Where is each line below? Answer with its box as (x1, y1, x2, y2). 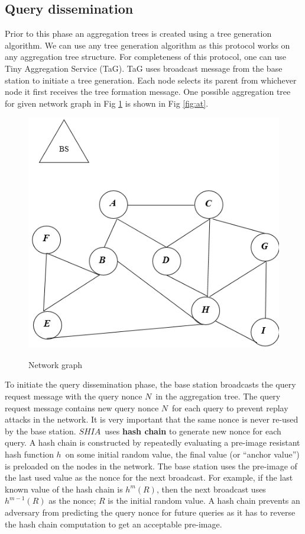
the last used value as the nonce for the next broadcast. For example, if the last (5, 471, 293, 484)
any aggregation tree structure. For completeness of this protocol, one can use (5, 50, 287, 63)
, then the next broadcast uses (156, 482, 266, 495)
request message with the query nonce (5, 390, 142, 402)
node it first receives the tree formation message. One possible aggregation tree (5, 85, 291, 98)
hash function (5, 448, 54, 460)
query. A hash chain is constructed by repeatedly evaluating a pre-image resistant (5, 436, 300, 449)
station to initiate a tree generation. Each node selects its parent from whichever (5, 73, 297, 86)
